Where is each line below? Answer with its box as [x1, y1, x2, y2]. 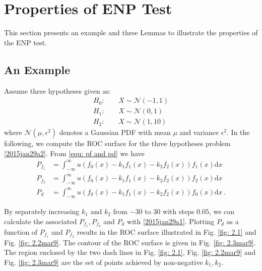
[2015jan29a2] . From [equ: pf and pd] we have [4, 148, 145, 158]
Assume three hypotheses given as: [4, 85, 111, 96]
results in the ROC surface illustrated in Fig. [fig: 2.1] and [77, 226, 256, 237]
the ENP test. [4, 37, 47, 47]
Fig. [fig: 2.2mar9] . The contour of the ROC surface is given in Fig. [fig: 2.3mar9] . [4, 237, 256, 247]
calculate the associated [4, 216, 77, 226]
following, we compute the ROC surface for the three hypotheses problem [4, 138, 231, 149]
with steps [163, 206, 194, 217]
